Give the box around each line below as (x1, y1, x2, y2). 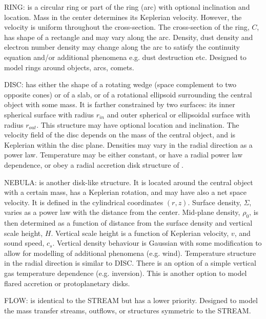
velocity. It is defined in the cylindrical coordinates (4, 196, 163, 207)
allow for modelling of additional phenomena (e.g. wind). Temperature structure (4, 247, 256, 258)
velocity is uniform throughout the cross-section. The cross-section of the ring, (4, 22, 250, 32)
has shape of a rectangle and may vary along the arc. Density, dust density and (4, 31, 253, 42)
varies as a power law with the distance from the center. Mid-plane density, (4, 207, 240, 217)
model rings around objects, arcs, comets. (4, 62, 134, 72)
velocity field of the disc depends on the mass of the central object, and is (4, 129, 236, 140)
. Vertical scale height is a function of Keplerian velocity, (51, 227, 229, 238)
